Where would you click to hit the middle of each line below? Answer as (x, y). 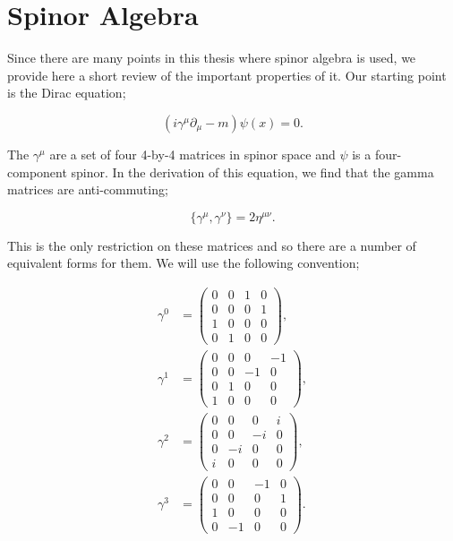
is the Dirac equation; (67, 93)
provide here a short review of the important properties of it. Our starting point (227, 75)
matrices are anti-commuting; (88, 189)
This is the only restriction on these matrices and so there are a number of (212, 245)
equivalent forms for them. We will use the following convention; (184, 263)
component (37, 172)
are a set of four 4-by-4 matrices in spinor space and (192, 154)
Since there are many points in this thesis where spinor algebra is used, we (212, 58)
